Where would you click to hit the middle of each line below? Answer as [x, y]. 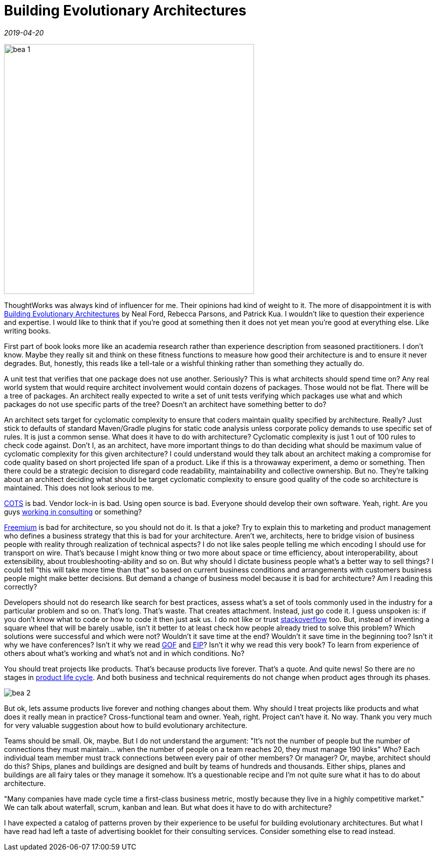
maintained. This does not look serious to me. [79, 487]
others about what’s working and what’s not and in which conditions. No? [124, 653]
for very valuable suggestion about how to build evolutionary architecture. [126, 725]
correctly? [21, 586]
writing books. [27, 330]
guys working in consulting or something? [73, 511]
